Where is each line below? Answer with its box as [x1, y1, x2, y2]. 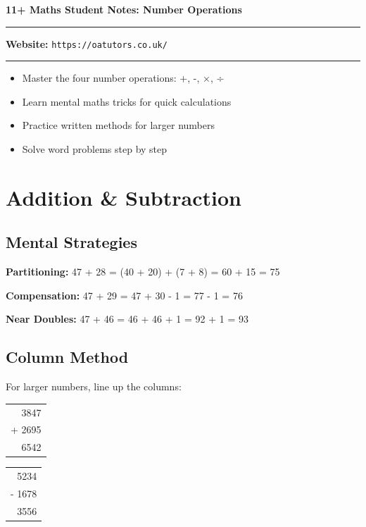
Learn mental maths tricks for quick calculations [22, 94, 232, 108]
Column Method [6, 346, 129, 368]
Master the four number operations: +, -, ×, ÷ [22, 70, 225, 85]
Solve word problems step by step [22, 142, 168, 156]
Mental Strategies [6, 231, 137, 253]
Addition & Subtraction [6, 182, 241, 211]
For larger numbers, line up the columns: [6, 379, 182, 394]
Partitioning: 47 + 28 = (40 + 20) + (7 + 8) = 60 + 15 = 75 [6, 264, 280, 279]
